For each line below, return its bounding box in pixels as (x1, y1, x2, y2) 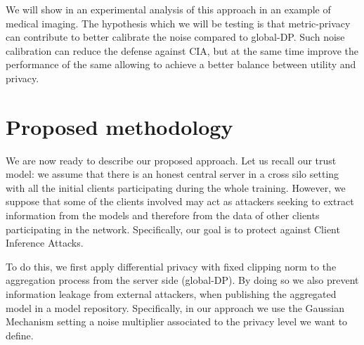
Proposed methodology (6, 112, 233, 141)
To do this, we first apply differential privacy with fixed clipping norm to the (6, 259, 337, 273)
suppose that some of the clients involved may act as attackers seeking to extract (6, 194, 354, 209)
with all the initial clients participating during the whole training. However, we (6, 180, 346, 195)
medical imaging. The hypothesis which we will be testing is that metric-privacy (6, 15, 351, 30)
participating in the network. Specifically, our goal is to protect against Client (6, 221, 340, 236)
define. (6, 327, 34, 342)
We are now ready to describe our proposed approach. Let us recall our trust (6, 152, 337, 167)
